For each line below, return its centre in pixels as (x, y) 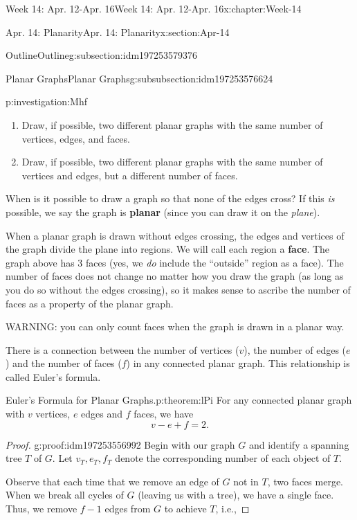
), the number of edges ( (295, 349)
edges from (128, 509)
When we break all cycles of (65, 495)
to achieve (185, 509)
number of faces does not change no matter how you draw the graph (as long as (175, 276)
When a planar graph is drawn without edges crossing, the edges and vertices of (175, 235)
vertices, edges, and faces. (76, 138)
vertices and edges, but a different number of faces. (130, 175)
